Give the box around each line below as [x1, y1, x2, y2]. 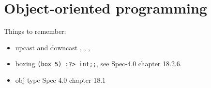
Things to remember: [4, 26, 66, 36]
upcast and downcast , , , [15, 42, 90, 52]
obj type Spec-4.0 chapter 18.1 [15, 74, 106, 85]
